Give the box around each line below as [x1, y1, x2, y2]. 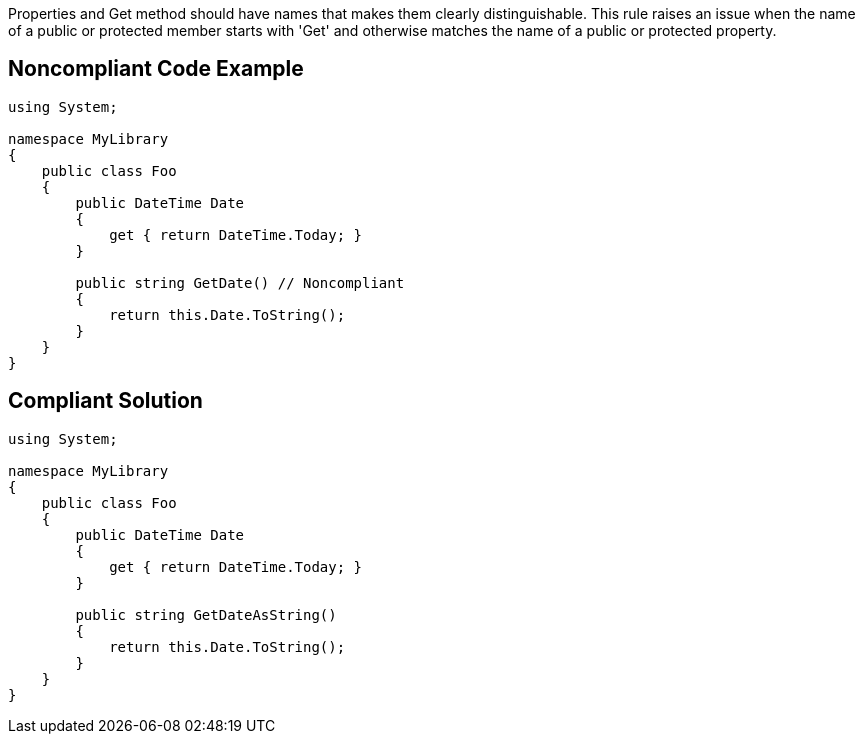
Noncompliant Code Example [8, 56, 304, 82]
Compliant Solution [8, 388, 203, 414]
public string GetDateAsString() [75, 606, 337, 623]
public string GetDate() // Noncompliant [75, 274, 405, 291]
